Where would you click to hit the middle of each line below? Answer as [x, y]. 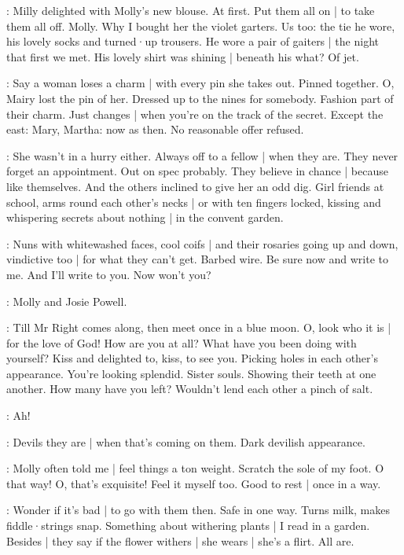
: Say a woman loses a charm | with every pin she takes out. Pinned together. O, [200, 83]
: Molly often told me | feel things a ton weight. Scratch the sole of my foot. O [195, 468]
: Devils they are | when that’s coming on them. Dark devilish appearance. [186, 441]
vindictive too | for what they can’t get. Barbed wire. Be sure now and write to [197, 259]
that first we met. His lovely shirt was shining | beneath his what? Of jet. [183, 56]
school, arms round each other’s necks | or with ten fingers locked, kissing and [194, 202]
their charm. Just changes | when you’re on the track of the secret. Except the [195, 114]
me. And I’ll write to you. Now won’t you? [109, 274]
